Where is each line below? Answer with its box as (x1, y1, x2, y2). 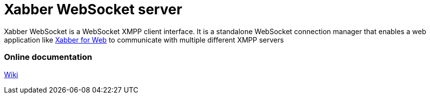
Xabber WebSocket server (4, 1, 183, 18)
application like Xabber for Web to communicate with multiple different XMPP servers (4, 35, 284, 44)
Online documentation (4, 52, 92, 62)
